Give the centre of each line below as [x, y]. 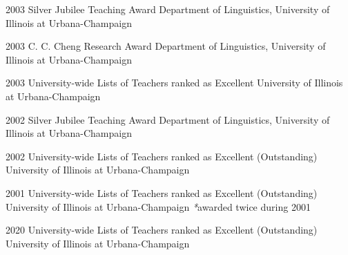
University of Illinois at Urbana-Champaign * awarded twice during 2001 [158, 206]
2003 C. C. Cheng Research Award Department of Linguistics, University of [166, 46]
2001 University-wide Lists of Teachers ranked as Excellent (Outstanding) [162, 192]
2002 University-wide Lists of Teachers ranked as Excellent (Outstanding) [162, 156]
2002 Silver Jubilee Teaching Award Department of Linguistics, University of [168, 119]
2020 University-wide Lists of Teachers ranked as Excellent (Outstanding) [162, 230]
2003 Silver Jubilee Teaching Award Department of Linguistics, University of [168, 9]
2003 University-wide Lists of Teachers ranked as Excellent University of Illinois [174, 83]
